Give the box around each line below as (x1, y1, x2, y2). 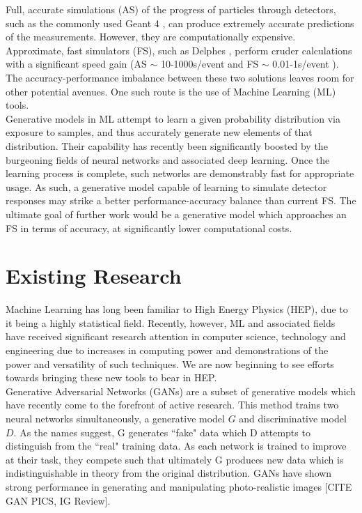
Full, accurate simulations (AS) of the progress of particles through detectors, (6, 2, 336, 16)
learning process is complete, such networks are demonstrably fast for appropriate (6, 166, 354, 181)
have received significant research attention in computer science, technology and (6, 329, 346, 344)
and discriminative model (239, 411, 347, 425)
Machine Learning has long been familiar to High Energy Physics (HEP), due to (6, 302, 348, 316)
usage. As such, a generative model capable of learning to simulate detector (6, 179, 327, 194)
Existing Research (6, 261, 182, 290)
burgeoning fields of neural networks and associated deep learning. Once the (6, 152, 330, 167)
